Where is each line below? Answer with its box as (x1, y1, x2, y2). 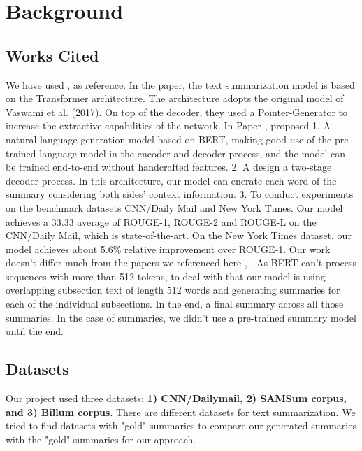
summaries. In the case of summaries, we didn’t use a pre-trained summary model (6, 310, 356, 324)
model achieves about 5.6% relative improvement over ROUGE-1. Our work (6, 241, 331, 256)
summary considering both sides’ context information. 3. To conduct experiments (6, 187, 354, 201)
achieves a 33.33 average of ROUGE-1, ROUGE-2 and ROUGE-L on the (6, 214, 317, 229)
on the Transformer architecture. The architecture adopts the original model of (6, 91, 344, 106)
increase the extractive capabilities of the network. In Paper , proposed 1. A (6, 118, 331, 133)
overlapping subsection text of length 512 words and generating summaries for (6, 282, 340, 297)
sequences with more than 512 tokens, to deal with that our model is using (6, 269, 326, 283)
